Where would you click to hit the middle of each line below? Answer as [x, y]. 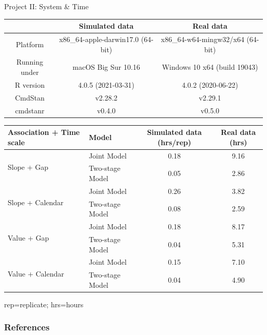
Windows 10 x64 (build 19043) [210, 67]
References [27, 327]
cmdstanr [30, 110]
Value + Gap [28, 238]
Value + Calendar [36, 273]
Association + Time [44, 132]
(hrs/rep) [174, 142]
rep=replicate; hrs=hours [44, 304]
